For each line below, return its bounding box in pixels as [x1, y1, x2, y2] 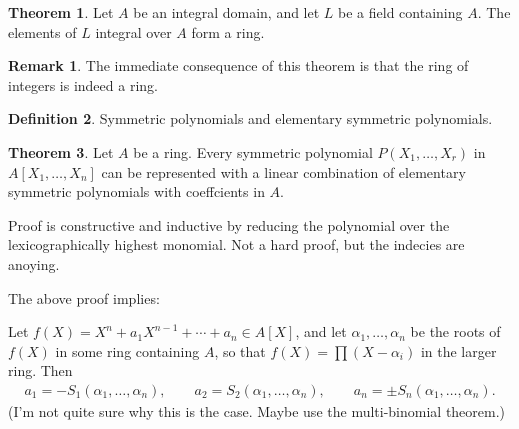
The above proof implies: [8, 287, 160, 308]
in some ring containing [55, 340, 200, 361]
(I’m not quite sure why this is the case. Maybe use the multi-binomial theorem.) [8, 400, 506, 421]
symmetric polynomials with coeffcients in [8, 181, 265, 202]
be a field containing [338, 2, 463, 22]
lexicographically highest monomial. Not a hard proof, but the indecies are [8, 234, 465, 255]
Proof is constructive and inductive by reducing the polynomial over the [8, 214, 450, 235]
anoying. [8, 253, 60, 274]
